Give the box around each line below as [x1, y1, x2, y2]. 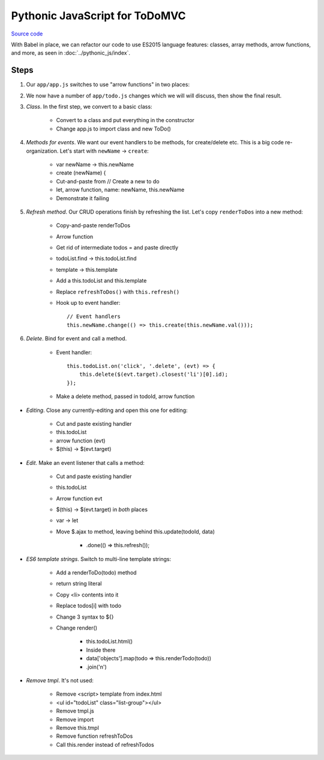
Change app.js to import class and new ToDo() [56, 125, 171, 132]
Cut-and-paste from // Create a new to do [56, 177, 160, 185]
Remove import [56, 716, 94, 723]
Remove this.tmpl [56, 724, 99, 731]
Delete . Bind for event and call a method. [26, 335, 127, 342]
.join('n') [86, 663, 107, 670]
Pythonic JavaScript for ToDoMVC [11, 9, 186, 22]
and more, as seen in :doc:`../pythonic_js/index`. [11, 49, 130, 57]
